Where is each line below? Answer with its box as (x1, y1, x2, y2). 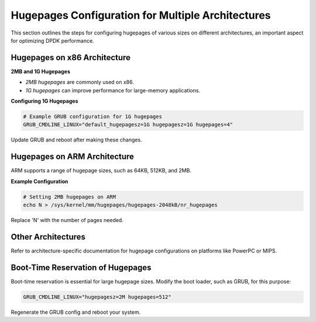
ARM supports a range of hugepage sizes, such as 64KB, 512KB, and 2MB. (11, 167, 191, 174)
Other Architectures (11, 231, 86, 242)
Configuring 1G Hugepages (11, 98, 78, 105)
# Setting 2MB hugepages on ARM (23, 193, 116, 200)
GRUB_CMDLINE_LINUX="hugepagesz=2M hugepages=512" (23, 293, 172, 300)
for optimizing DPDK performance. (11, 37, 94, 44)
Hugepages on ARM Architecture (11, 152, 135, 162)
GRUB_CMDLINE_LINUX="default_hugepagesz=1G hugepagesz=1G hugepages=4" (23, 122, 233, 128)
